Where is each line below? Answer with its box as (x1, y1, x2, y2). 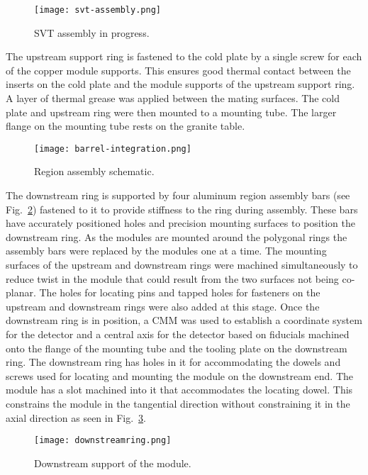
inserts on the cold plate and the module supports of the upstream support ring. (6, 77, 355, 91)
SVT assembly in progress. (34, 25, 150, 40)
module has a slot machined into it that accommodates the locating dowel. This (6, 382, 353, 397)
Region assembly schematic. (34, 164, 155, 179)
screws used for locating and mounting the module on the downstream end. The (6, 368, 354, 383)
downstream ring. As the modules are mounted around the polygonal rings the (6, 229, 347, 244)
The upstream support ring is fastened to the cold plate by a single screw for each (6, 49, 362, 64)
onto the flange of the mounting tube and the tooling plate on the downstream (6, 340, 347, 355)
